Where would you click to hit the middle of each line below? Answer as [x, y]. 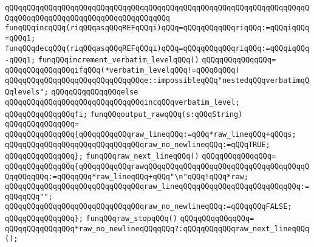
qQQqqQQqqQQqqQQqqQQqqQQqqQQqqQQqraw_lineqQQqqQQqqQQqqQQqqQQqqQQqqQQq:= [157, 187]
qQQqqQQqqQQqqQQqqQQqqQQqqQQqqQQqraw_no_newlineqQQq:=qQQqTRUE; [138, 144]
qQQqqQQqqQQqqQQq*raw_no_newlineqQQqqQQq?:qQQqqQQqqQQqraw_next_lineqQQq [157, 229]
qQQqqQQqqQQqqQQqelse [95, 92]
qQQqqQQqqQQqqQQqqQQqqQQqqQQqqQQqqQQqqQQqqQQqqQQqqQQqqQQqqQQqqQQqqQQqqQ [157, 8]
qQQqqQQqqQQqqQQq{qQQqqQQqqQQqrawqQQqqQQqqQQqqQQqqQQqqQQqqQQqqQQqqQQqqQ [157, 166]
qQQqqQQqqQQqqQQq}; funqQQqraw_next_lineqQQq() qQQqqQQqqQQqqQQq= [141, 156]
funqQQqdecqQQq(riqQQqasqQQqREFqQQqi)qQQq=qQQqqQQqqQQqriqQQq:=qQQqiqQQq [157, 48]
